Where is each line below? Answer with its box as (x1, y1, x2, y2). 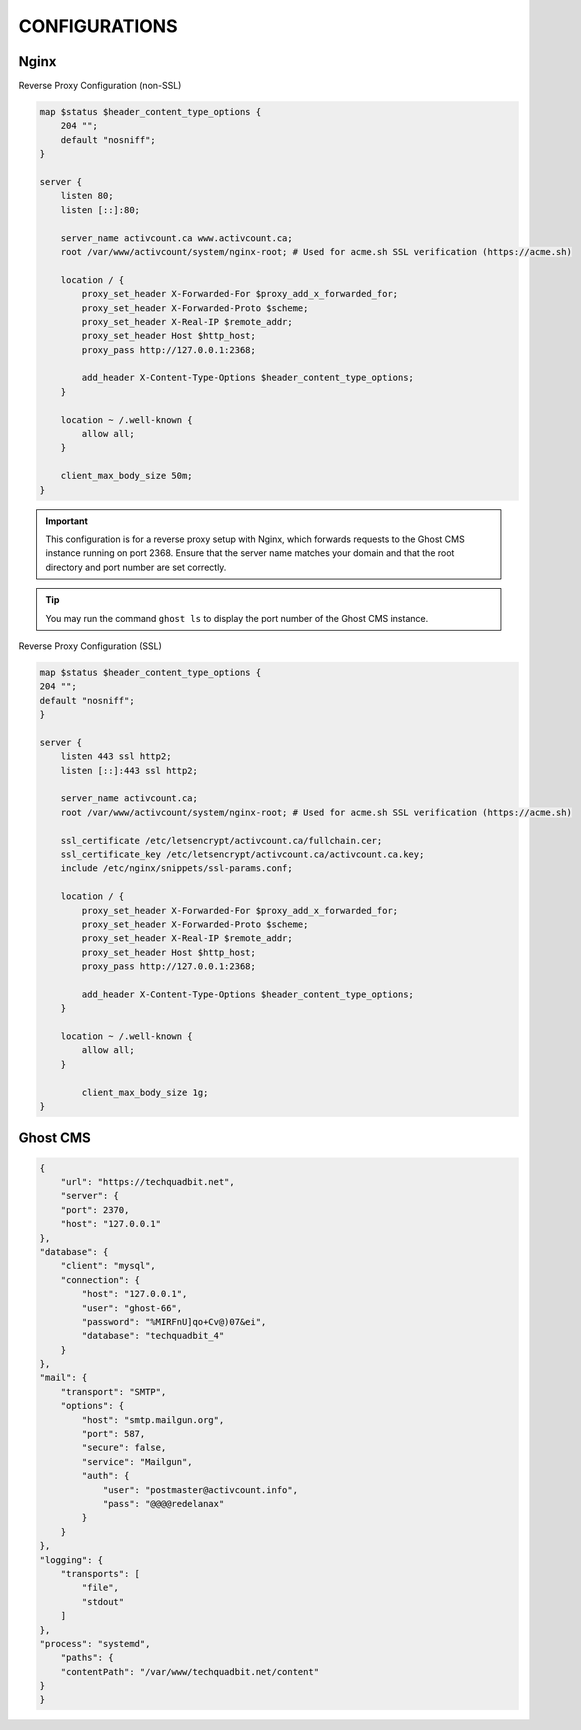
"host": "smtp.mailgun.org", (81, 1414, 225, 1425)
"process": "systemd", (39, 1638, 151, 1649)
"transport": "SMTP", (60, 1386, 167, 1397)
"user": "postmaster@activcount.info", (102, 1484, 299, 1495)
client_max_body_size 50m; (60, 470, 194, 482)
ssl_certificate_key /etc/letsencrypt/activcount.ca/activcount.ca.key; (60, 848, 425, 860)
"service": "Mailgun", (81, 1456, 194, 1467)
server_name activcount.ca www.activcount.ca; (60, 232, 294, 244)
